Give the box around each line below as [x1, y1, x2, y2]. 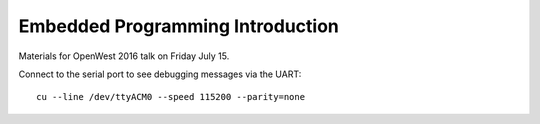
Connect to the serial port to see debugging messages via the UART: [18, 68, 302, 80]
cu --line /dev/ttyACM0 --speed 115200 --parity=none [36, 91, 305, 103]
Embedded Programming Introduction [18, 15, 340, 37]
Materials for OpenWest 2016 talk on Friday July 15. [18, 50, 230, 62]
